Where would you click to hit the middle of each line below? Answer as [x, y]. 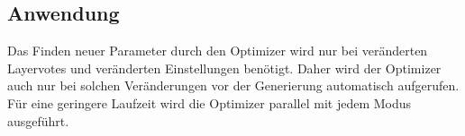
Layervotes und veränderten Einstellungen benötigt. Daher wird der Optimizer [224, 68]
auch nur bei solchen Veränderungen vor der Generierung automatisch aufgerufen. [233, 85]
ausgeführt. [38, 120]
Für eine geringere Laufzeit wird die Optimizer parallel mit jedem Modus [210, 102]
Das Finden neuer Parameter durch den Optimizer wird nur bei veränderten [218, 51]
